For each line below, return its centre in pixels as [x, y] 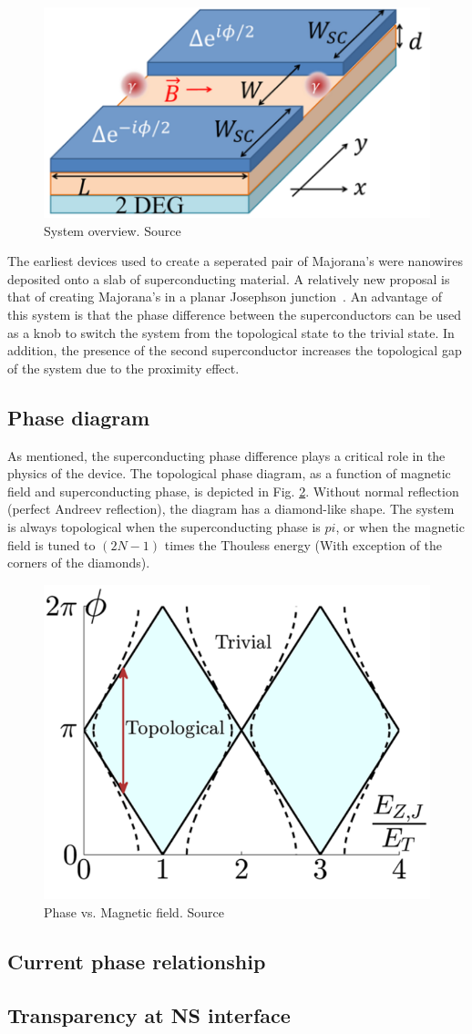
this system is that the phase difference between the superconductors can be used [235, 315]
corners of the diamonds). [79, 563]
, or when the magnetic [400, 527]
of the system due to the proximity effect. [123, 368]
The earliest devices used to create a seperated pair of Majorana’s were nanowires [236, 261]
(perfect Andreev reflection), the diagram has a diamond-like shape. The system [231, 509]
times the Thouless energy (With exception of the [303, 544]
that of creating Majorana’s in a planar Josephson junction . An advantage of [225, 297]
